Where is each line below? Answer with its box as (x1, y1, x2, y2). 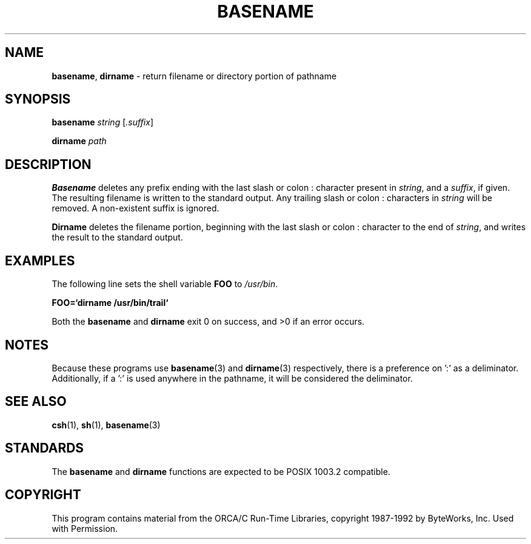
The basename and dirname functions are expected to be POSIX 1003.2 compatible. (52, 466, 390, 477)
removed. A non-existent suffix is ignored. (52, 203, 219, 214)
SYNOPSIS (5, 91, 71, 107)
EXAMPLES (5, 253, 75, 268)
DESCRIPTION (5, 156, 92, 172)
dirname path (52, 136, 107, 147)
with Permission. (52, 523, 118, 534)
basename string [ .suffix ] (52, 117, 154, 128)
